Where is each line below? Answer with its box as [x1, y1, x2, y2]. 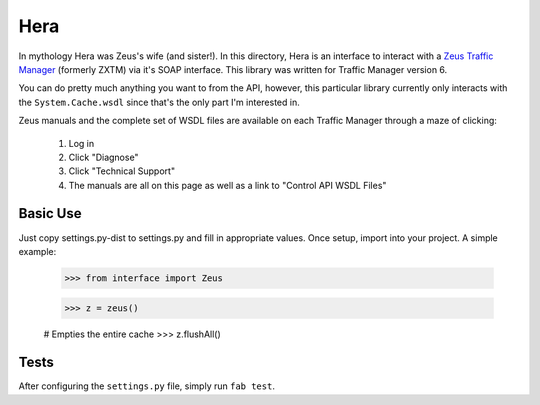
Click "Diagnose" [68, 151, 139, 163]
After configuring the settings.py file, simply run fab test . [18, 380, 275, 392]
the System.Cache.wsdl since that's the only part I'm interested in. [18, 96, 300, 108]
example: [18, 245, 57, 257]
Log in [68, 137, 95, 149]
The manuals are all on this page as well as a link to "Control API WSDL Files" [68, 179, 387, 191]
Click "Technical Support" [68, 165, 175, 177]
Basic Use [18, 205, 82, 222]
